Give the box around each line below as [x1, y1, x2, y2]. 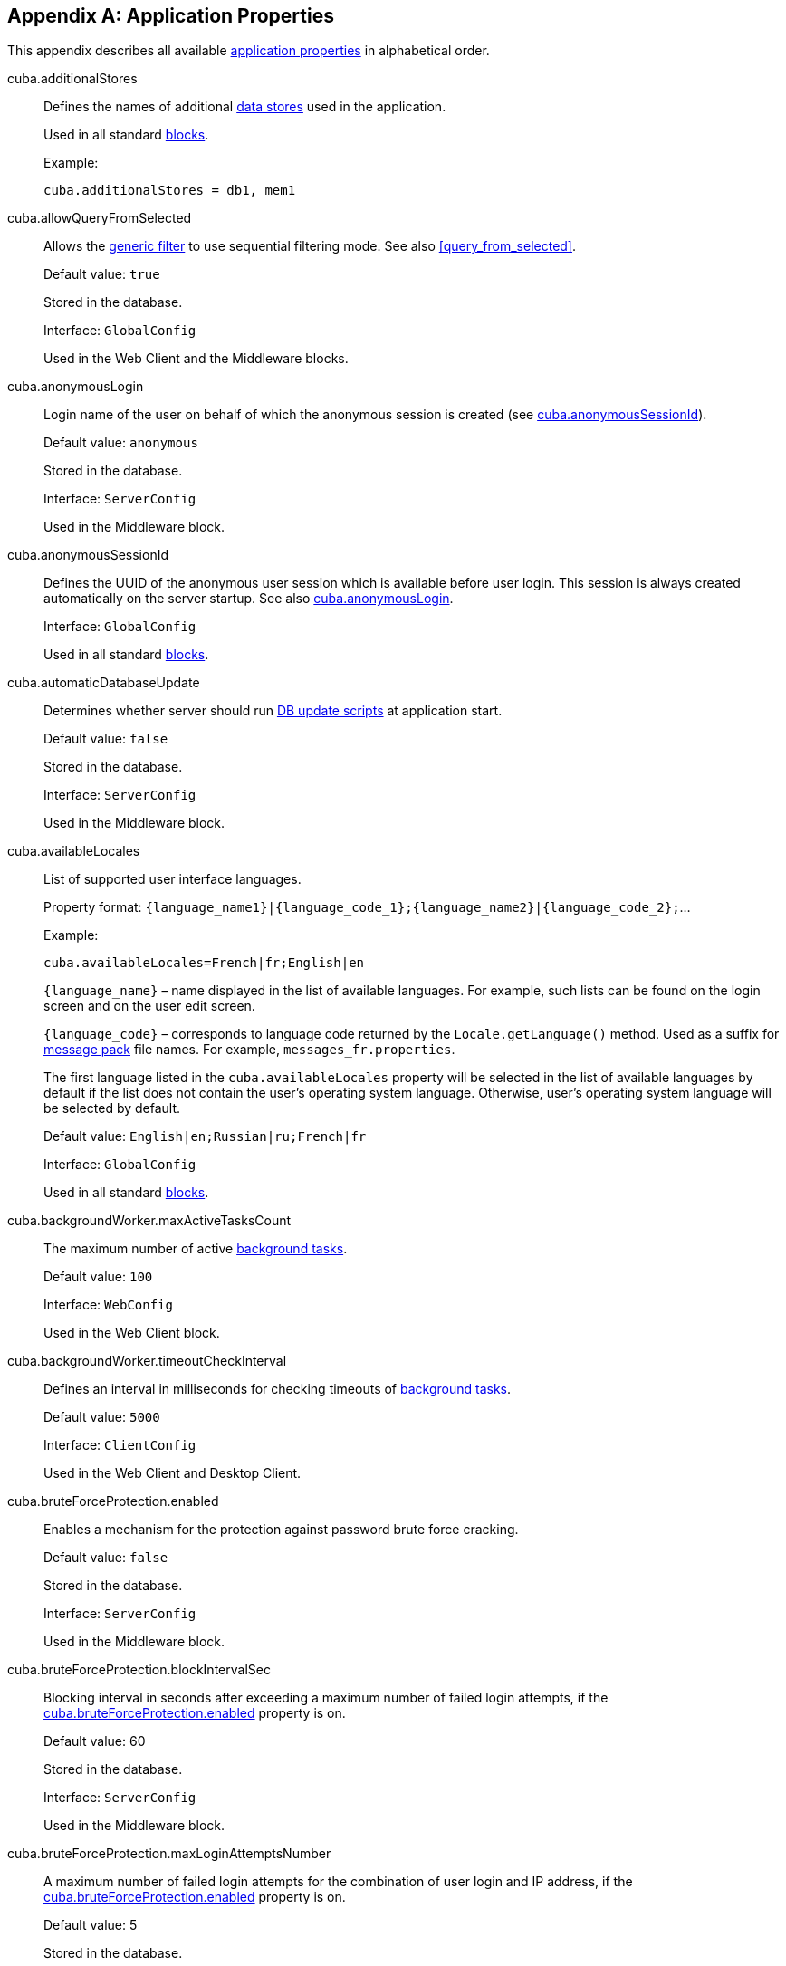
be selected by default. [43, 1100, 181, 1117]
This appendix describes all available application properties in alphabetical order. [7, 43, 490, 59]
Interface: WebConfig [43, 1297, 173, 1313]
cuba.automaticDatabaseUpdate [7, 675, 200, 691]
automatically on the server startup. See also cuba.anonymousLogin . [43, 590, 454, 607]
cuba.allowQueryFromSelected [7, 210, 192, 226]
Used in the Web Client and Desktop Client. [43, 1465, 302, 1482]
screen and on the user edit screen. [43, 998, 255, 1014]
